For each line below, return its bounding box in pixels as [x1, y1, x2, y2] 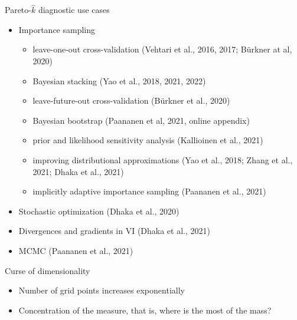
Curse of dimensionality [5, 264, 90, 276]
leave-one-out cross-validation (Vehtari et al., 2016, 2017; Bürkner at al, [32, 43, 292, 55]
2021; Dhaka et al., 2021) [32, 165, 124, 177]
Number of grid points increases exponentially [18, 284, 185, 296]
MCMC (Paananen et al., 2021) [18, 244, 133, 256]
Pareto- [5, 4, 31, 16]
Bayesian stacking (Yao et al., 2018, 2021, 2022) [32, 74, 206, 87]
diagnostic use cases [38, 4, 110, 16]
